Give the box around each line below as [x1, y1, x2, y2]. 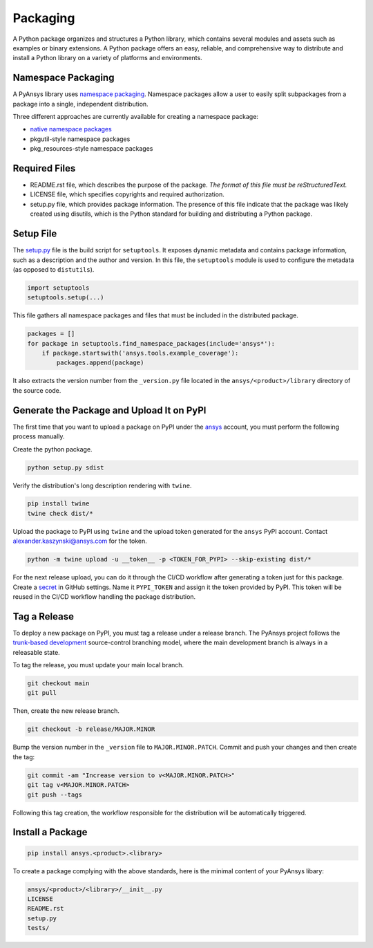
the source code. [12, 386, 61, 394]
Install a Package [12, 826, 88, 838]
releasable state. [12, 648, 60, 656]
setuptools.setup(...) [27, 294, 104, 301]
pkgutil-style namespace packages [30, 135, 131, 143]
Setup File [12, 228, 57, 240]
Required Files [12, 162, 76, 174]
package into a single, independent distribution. [12, 100, 149, 108]
